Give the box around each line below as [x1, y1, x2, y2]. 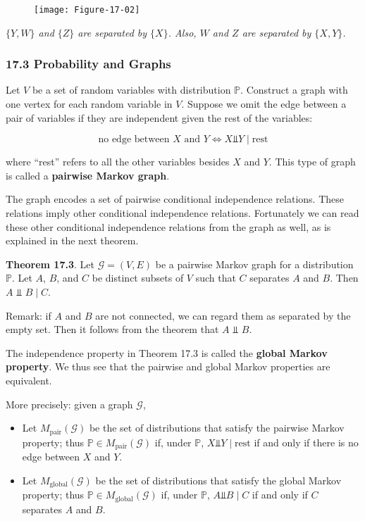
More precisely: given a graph [6, 396, 133, 411]
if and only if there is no [254, 434, 359, 449]
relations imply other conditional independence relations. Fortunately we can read [6, 206, 359, 220]
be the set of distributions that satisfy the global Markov [95, 472, 342, 487]
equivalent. [6, 372, 52, 387]
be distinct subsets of [92, 270, 184, 285]
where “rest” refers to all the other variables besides [6, 154, 230, 169]
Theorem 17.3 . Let [6, 256, 94, 271]
